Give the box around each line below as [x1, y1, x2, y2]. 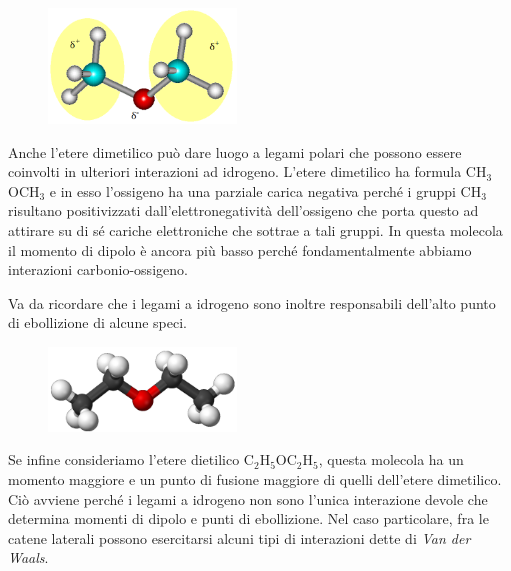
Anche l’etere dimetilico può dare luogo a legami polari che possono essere [8, 141, 462, 162]
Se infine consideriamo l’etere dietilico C [8, 449, 254, 470]
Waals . [8, 547, 49, 568]
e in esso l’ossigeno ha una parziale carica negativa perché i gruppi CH [49, 180, 482, 201]
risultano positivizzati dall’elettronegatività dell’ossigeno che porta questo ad [8, 200, 479, 221]
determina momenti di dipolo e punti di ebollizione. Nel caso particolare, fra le [8, 508, 489, 529]
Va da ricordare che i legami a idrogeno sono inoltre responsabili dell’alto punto [8, 292, 496, 313]
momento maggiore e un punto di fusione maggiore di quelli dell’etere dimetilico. [8, 469, 502, 490]
